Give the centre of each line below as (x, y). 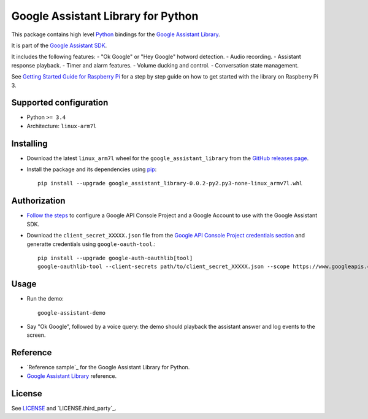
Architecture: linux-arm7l (62, 126)
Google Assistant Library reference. (71, 376)
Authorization (38, 201)
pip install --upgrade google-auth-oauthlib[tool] (115, 258)
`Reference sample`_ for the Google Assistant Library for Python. (108, 367)
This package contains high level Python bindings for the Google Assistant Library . (116, 34)
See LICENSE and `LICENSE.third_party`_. (64, 408)
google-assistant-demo (72, 313)
